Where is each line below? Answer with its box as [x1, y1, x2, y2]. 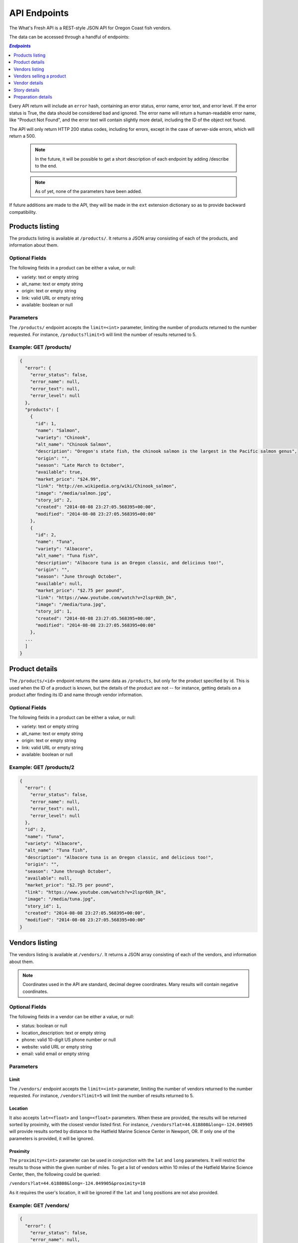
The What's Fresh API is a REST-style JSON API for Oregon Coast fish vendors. [9, 25, 171, 31]
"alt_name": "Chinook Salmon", [35, 442, 112, 447]
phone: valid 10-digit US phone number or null [21, 1037, 116, 1043]
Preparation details [13, 94, 52, 100]
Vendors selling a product [13, 73, 67, 79]
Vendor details [13, 80, 43, 86]
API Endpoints [9, 7, 69, 18]
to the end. [35, 163, 57, 169]
